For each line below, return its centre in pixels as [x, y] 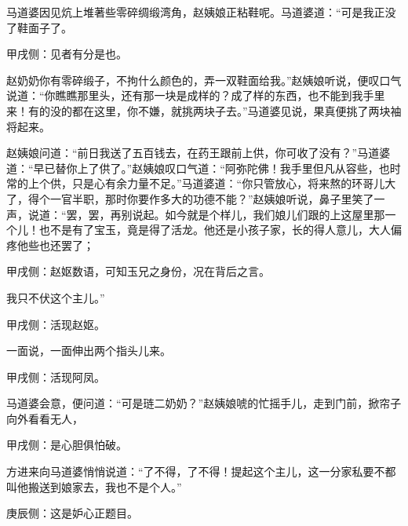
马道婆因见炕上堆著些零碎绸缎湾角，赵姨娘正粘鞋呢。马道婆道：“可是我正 [196, 12]
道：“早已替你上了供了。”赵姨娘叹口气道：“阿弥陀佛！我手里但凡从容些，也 [198, 168]
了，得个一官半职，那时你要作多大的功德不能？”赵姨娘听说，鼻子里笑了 [190, 198]
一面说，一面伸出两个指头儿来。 [89, 351]
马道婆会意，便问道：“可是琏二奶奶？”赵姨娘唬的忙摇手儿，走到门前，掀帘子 [204, 403]
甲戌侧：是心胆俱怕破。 [67, 445]
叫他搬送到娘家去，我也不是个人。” [94, 486]
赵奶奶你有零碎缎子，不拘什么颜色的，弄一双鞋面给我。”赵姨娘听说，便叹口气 [204, 80]
